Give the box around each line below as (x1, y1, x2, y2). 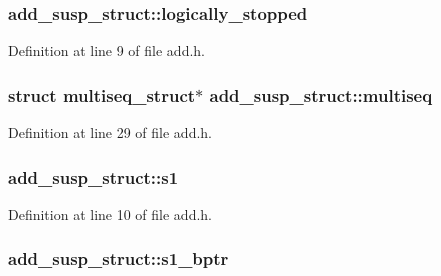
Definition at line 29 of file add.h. (8, 122, 213, 143)
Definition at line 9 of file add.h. (8, 40, 206, 61)
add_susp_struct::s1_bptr (8, 246, 229, 271)
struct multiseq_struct (8, 82, 196, 107)
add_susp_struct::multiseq (209, 82, 433, 107)
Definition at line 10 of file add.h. (8, 203, 213, 224)
